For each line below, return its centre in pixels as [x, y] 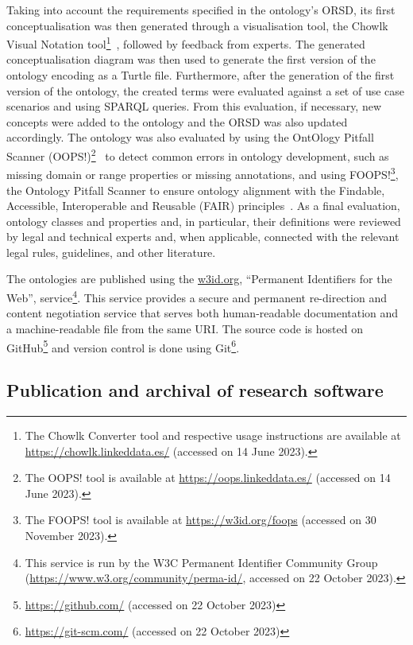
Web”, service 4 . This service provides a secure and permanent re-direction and [197, 296]
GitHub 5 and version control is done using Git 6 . [123, 346]
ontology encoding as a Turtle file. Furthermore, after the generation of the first [201, 75]
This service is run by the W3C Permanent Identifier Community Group [201, 562]
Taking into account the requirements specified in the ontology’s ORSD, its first [201, 10]
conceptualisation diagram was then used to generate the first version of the [191, 59]
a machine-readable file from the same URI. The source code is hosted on [185, 328]
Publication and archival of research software [195, 390]
